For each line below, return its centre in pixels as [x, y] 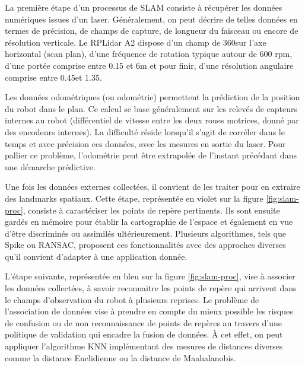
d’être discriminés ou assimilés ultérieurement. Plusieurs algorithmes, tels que [145, 233]
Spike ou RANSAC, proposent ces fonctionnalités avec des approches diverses [145, 245]
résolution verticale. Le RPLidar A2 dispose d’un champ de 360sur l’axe [136, 42]
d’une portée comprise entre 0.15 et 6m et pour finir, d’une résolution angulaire [149, 65]
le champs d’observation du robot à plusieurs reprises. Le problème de [132, 299]
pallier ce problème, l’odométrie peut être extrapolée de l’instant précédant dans [151, 155]
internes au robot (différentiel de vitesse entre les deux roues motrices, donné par [152, 120]
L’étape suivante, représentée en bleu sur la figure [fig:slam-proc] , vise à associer [150, 276]
